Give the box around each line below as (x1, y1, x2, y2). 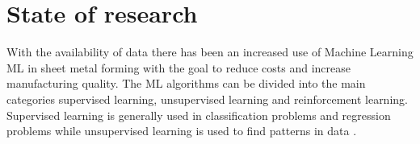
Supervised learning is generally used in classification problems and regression (6, 106, 391, 123)
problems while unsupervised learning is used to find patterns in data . (6, 122, 357, 139)
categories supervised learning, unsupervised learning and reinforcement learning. (6, 90, 408, 107)
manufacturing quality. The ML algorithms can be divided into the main (6, 75, 366, 92)
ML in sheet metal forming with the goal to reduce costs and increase (6, 59, 351, 76)
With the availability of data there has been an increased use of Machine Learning (6, 43, 414, 60)
